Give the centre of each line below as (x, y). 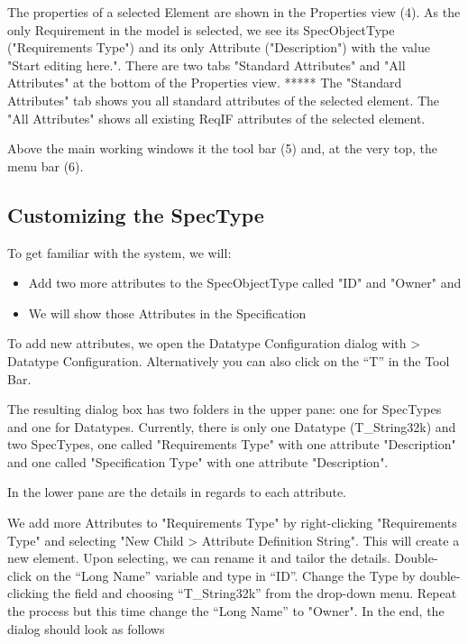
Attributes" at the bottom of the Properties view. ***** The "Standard (205, 83)
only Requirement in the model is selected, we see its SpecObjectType (201, 29)
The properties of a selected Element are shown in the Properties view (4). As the (234, 12)
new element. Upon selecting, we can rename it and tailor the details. (199, 558)
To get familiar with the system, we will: (119, 252)
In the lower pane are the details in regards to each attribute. (177, 492)
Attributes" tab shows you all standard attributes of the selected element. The (224, 100)
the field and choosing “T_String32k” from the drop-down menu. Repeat (255, 593)
